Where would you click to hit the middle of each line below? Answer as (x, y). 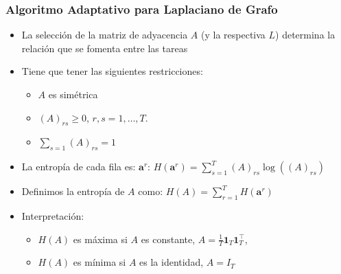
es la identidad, (172, 262)
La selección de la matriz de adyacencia (105, 35)
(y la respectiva (233, 35)
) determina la (305, 35)
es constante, (168, 239)
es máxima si (100, 239)
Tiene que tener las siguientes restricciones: (112, 71)
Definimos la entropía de (73, 191)
